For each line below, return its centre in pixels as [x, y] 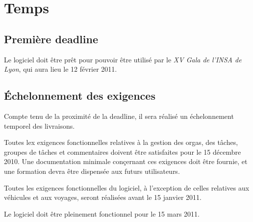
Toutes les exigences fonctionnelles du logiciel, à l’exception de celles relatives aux [127, 187]
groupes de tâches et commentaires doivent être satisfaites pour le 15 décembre [123, 152]
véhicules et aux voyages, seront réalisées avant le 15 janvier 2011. [103, 197]
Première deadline [51, 39]
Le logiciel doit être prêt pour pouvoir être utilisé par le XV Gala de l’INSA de [123, 59]
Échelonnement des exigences [80, 96]
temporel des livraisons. [39, 125]
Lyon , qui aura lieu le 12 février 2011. [61, 69]
